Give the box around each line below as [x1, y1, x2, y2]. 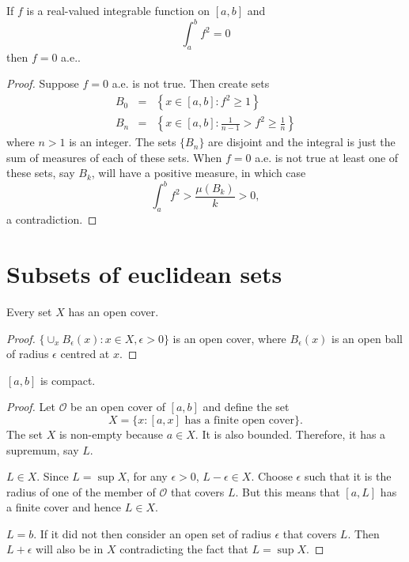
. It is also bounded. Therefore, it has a [195, 425, 386, 442]
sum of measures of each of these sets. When [6, 149, 222, 165]
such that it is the [304, 468, 392, 485]
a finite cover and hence [6, 499, 122, 515]
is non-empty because [59, 425, 164, 442]
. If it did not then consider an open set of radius [33, 525, 271, 541]
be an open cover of [70, 398, 165, 415]
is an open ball [331, 330, 403, 346]
